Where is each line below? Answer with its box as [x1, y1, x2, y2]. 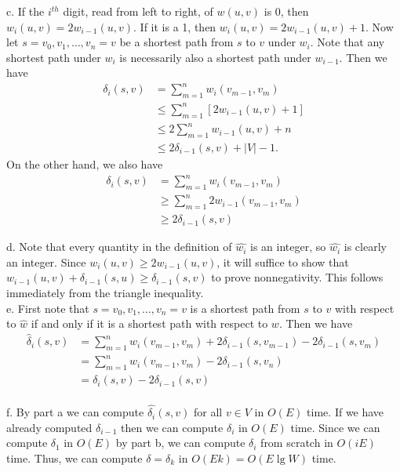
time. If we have [307, 404, 384, 420]
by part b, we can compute [115, 434, 245, 451]
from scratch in [260, 434, 333, 451]
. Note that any [310, 34, 385, 50]
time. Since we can [290, 419, 380, 435]
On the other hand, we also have [6, 155, 163, 172]
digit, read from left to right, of [63, 3, 213, 19]
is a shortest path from [190, 300, 300, 316]
